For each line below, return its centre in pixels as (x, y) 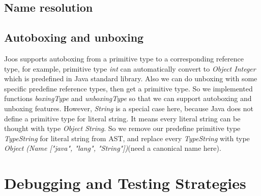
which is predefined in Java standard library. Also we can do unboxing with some (131, 78)
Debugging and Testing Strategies (125, 183)
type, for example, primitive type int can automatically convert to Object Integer (130, 68)
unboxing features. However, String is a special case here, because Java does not (129, 108)
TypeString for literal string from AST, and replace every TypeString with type (127, 138)
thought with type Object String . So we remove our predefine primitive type (122, 128)
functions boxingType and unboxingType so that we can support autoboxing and (128, 98)
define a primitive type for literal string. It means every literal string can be (122, 118)
